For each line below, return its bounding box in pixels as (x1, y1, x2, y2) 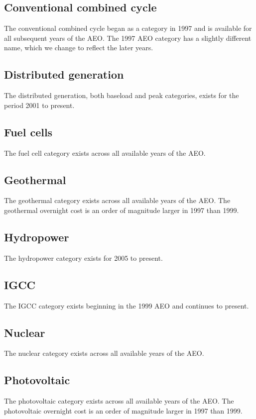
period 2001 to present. (4, 100, 75, 110)
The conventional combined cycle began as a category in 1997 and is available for (4, 23, 252, 33)
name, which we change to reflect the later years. (4, 42, 153, 53)
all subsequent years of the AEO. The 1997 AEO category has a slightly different (4, 32, 252, 43)
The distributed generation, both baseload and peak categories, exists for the (4, 90, 239, 101)
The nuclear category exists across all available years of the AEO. (4, 348, 204, 358)
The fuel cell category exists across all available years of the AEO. (4, 147, 206, 158)
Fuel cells (4, 124, 53, 139)
